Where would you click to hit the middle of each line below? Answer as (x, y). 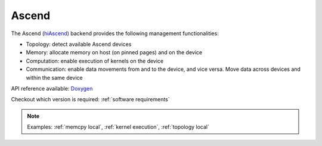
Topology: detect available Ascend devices (79, 44)
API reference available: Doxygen (52, 88)
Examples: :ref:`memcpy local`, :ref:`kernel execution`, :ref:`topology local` (118, 127)
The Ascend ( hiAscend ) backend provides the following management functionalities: (115, 33)
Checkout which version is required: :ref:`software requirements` (90, 100)
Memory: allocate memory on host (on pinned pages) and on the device (114, 52)
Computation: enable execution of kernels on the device (95, 61)
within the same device (54, 77)
